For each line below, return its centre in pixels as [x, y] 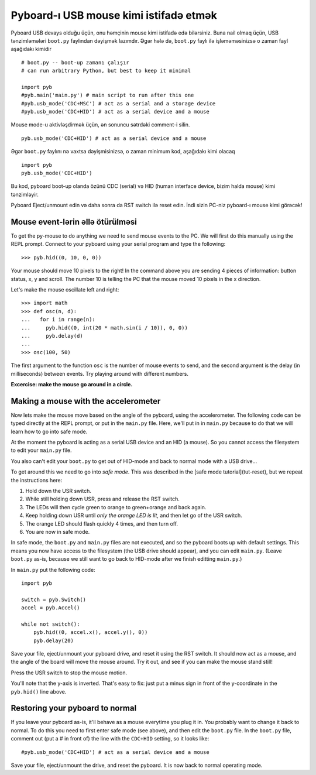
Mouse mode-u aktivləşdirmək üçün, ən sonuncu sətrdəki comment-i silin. [100, 125]
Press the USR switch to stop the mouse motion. [69, 673]
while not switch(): [51, 624]
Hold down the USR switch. [59, 491]
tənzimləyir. [25, 194]
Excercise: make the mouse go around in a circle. [72, 384]
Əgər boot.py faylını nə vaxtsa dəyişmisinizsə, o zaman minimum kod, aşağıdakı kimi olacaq [123, 152]
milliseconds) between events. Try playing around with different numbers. [99, 373]
